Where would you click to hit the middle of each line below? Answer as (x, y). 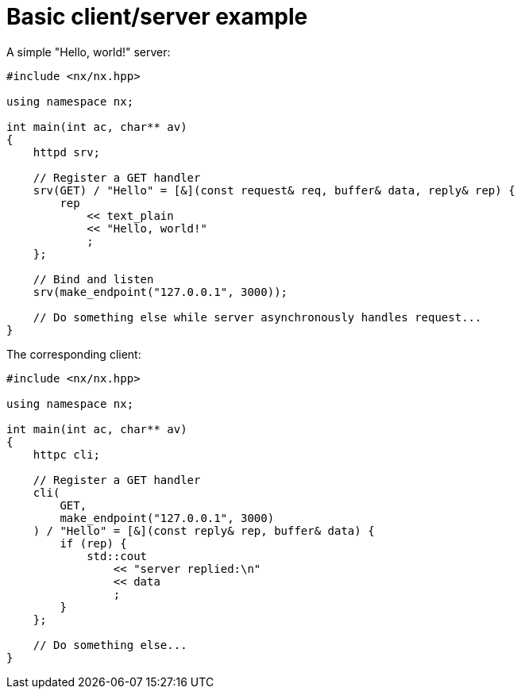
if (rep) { (93, 543)
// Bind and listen (93, 279)
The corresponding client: (74, 354)
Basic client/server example (157, 17)
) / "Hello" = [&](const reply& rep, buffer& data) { (204, 530)
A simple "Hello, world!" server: (89, 52)
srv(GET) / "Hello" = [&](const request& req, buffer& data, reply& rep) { (274, 190)
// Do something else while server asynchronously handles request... (257, 317)
